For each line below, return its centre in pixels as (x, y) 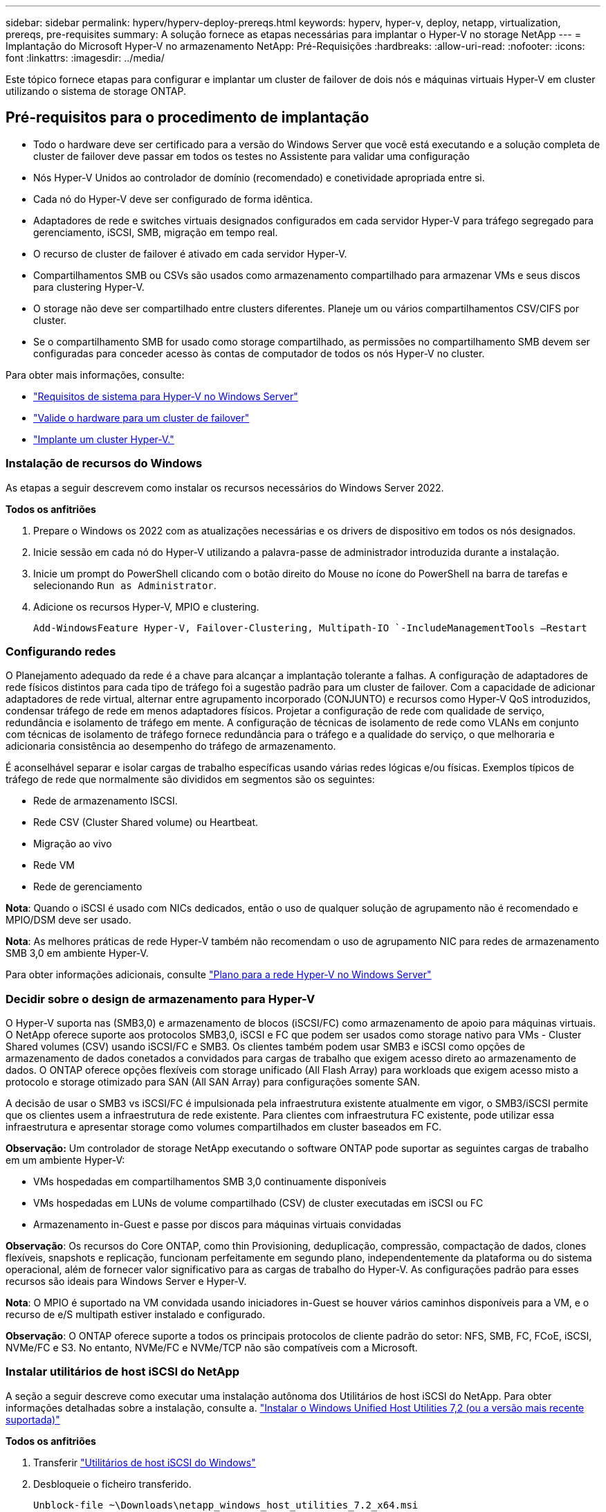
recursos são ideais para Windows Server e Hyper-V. (126, 1281)
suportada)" (33, 1419)
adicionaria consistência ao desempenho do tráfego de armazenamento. (171, 746)
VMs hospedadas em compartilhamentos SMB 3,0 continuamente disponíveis (210, 1182)
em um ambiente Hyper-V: (65, 1160)
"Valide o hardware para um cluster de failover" (141, 417)
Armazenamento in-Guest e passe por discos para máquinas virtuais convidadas (217, 1225)
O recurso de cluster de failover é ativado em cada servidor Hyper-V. (190, 253)
